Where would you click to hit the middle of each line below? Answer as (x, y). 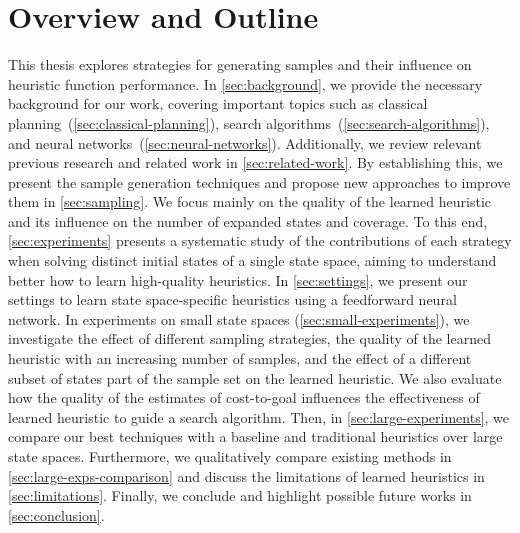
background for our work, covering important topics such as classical (218, 103)
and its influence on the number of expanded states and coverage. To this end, (248, 220)
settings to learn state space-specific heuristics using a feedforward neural (232, 299)
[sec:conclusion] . (56, 514)
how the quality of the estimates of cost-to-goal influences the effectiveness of (244, 397)
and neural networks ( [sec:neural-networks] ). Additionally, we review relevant (245, 142)
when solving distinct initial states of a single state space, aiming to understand (252, 260)
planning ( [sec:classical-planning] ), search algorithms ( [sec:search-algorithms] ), (249, 122)
